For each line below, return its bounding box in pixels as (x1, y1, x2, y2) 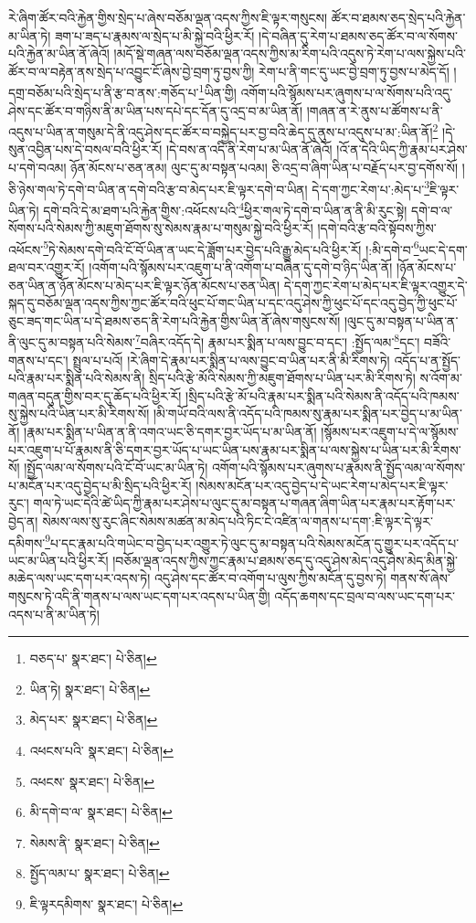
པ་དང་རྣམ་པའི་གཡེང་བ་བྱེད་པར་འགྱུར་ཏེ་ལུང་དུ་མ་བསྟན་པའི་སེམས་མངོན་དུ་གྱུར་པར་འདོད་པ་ (50, 533, 460, 552)
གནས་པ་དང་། (8, 350, 69, 369)
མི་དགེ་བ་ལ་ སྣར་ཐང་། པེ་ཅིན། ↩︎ (29, 802, 173, 822)
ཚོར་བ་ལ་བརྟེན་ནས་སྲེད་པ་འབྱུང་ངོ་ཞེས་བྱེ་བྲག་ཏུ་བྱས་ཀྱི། (8, 61, 255, 80)
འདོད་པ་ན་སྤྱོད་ (394, 350, 461, 369)
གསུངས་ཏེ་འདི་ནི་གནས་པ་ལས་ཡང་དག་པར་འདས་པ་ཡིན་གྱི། (8, 587, 270, 605)
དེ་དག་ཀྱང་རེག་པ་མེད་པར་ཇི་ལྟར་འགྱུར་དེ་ (283, 275, 468, 294)
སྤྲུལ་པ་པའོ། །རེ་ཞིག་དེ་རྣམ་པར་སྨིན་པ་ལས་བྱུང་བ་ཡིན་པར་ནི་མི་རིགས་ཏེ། (72, 350, 390, 369)
